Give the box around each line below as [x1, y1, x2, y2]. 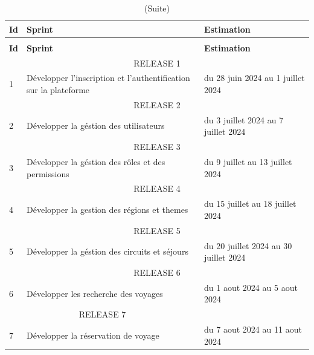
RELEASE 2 [133, 98, 181, 111]
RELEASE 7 [78, 308, 126, 321]
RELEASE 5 [133, 224, 181, 236]
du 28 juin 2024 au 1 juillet [204, 71, 305, 84]
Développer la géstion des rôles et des [27, 155, 165, 168]
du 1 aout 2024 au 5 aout [204, 281, 298, 293]
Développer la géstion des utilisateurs [27, 119, 165, 132]
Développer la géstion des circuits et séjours [27, 245, 188, 258]
